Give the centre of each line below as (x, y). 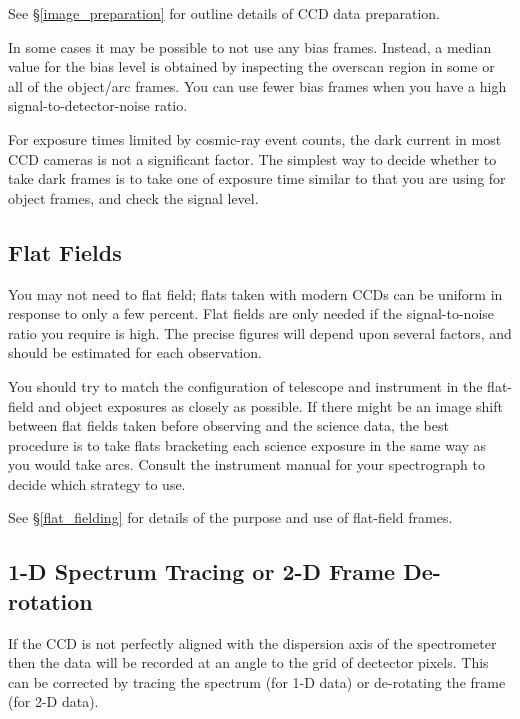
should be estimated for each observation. (135, 352)
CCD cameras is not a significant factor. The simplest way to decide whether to (252, 158)
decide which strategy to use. (97, 483)
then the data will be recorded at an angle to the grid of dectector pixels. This (248, 662)
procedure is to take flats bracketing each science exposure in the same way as (247, 444)
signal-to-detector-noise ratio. (98, 105)
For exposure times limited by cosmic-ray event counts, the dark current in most (255, 138)
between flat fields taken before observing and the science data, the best (228, 425)
